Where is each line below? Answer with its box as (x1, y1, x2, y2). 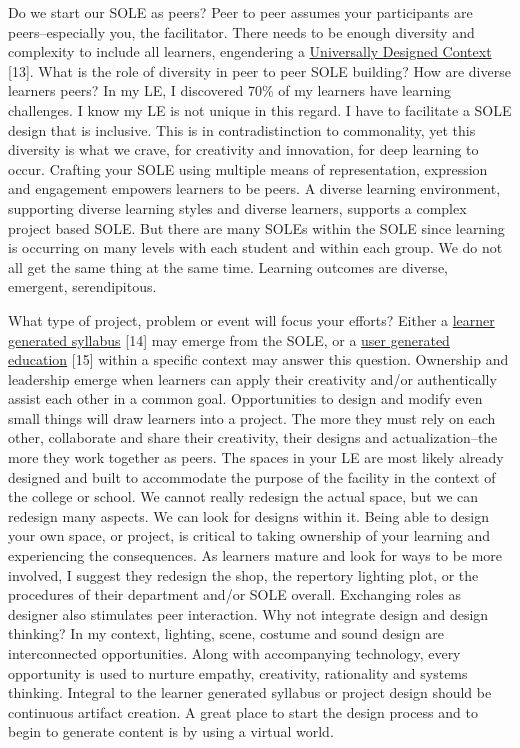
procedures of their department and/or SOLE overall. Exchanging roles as (8, 584, 462, 605)
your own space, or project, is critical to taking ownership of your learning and (8, 525, 490, 546)
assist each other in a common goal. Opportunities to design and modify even (8, 388, 483, 409)
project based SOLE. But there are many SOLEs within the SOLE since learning (8, 217, 505, 238)
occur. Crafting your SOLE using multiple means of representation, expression (8, 158, 488, 179)
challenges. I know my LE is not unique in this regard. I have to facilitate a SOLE (8, 99, 512, 120)
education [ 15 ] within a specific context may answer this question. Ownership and (8, 349, 509, 370)
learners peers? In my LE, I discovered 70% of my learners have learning (8, 80, 452, 101)
